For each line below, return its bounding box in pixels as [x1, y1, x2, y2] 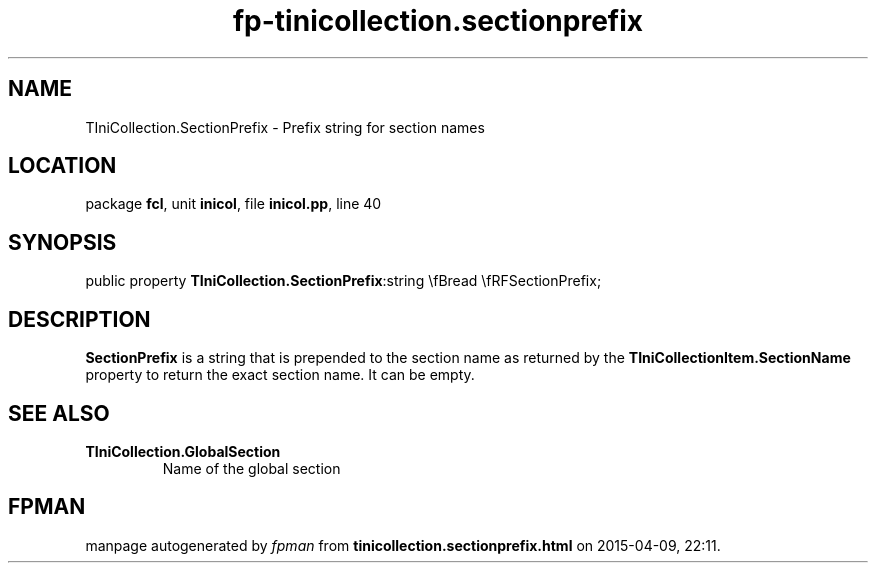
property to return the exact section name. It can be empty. [85, 366, 475, 384]
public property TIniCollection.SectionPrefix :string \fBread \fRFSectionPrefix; [85, 272, 602, 290]
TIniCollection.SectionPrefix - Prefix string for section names [85, 118, 485, 136]
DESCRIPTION [8, 306, 151, 332]
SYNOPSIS [8, 229, 117, 255]
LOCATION [8, 153, 117, 179]
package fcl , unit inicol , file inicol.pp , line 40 [85, 195, 382, 213]
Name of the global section [162, 459, 341, 477]
